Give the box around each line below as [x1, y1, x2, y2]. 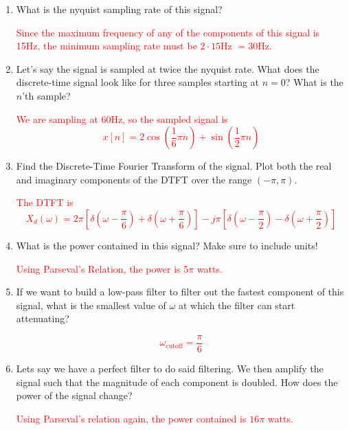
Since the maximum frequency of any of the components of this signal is [16, 25, 320, 39]
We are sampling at [16, 111, 98, 126]
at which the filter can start [178, 297, 295, 312]
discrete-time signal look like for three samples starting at [16, 75, 260, 89]
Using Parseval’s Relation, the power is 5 [16, 261, 189, 275]
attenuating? [16, 311, 69, 326]
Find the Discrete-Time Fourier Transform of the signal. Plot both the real [16, 159, 332, 173]
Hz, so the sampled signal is [111, 111, 228, 126]
